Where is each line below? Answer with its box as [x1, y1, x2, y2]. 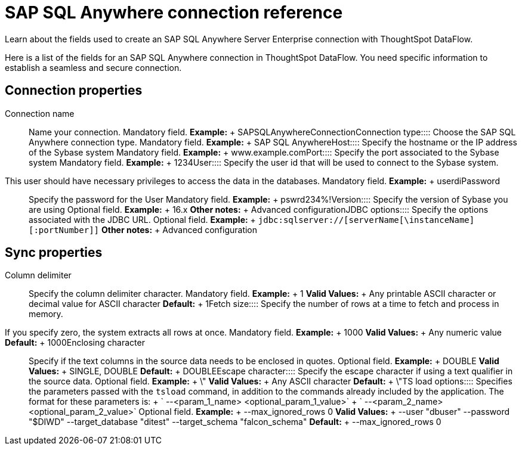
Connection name [5, 108, 75, 119]
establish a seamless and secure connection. [5, 62, 182, 73]
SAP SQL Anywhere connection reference [5, 2, 343, 23]
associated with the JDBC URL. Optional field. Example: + [29, 214, 256, 225]
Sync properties [5, 245, 103, 260]
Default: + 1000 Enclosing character [5, 337, 145, 348]
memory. [29, 309, 63, 319]
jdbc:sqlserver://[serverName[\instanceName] [258, 215, 475, 225]
